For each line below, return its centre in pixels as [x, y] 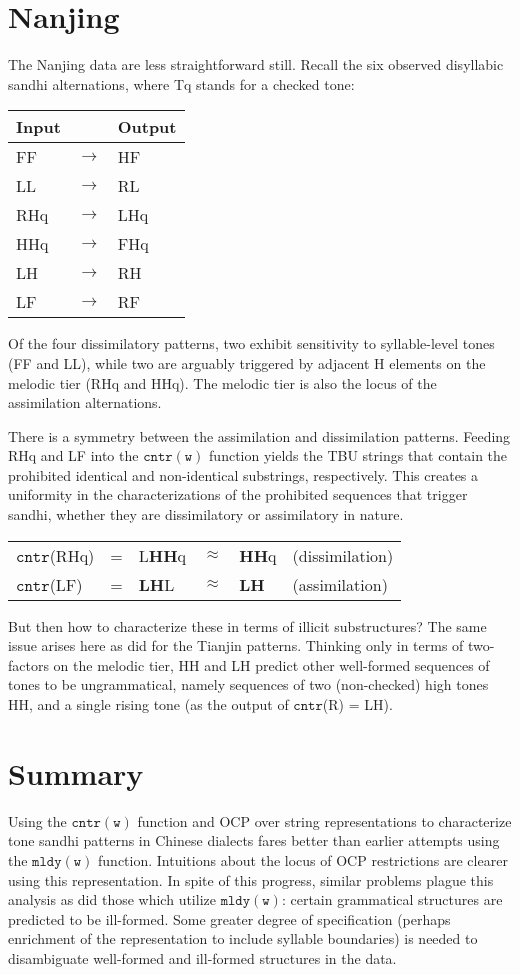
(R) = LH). [357, 704]
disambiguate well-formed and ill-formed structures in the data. [202, 957]
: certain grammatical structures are [392, 899]
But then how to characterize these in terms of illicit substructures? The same [247, 625]
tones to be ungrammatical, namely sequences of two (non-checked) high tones [248, 684]
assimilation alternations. [85, 402]
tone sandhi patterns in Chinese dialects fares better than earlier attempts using [254, 840]
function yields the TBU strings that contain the [358, 455]
